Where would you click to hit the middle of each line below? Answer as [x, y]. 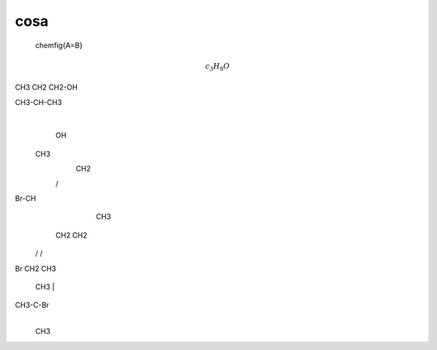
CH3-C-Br [32, 305]
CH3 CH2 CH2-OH [47, 87]
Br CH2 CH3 [36, 268]
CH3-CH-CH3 [38, 102]
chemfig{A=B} [59, 45]
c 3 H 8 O [218, 67]
